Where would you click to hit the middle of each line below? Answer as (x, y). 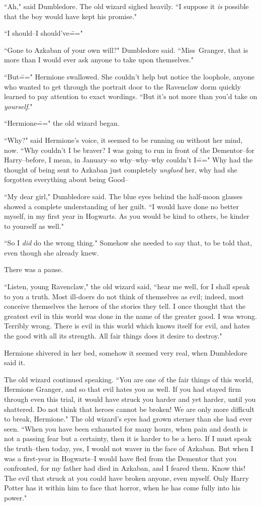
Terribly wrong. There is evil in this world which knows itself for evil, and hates (127, 326)
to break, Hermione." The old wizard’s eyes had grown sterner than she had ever (128, 419)
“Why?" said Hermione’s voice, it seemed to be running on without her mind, (123, 140)
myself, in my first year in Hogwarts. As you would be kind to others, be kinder (127, 216)
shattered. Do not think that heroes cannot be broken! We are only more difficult (129, 409)
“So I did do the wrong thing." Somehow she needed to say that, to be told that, (128, 243)
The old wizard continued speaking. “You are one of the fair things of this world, (129, 379)
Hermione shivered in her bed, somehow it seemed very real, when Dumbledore (126, 352)
